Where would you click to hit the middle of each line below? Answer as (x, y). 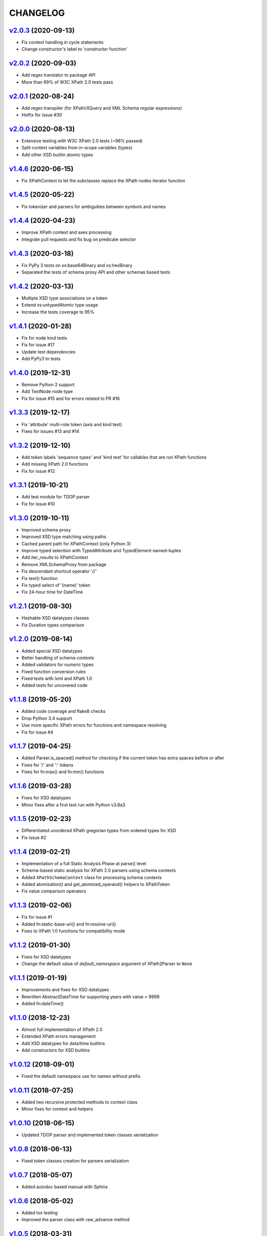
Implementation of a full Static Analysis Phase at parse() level (84, 863)
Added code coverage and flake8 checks (64, 711)
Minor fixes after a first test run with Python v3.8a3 (73, 805)
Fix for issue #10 (38, 504)
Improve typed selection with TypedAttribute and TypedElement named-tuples (101, 550)
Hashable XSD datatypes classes (55, 618)
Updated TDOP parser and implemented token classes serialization (90, 1135)
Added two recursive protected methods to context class (80, 1102)
